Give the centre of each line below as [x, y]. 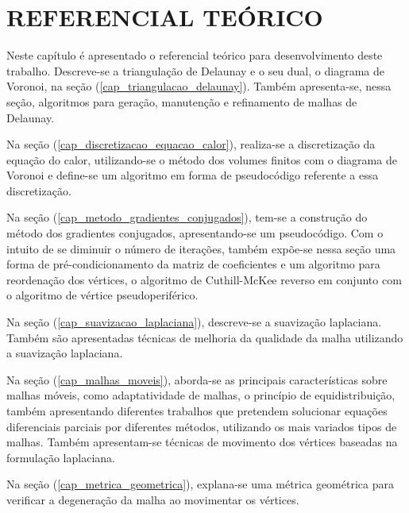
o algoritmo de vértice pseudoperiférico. [102, 295]
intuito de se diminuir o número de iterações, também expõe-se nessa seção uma [201, 248]
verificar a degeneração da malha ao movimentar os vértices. [153, 499]
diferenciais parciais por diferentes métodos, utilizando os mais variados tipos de [202, 426]
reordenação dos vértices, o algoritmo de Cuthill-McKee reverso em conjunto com [204, 279]
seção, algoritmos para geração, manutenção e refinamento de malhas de [182, 101]
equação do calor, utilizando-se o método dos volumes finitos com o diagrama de [202, 159]
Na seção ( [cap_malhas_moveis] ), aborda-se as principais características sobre [197, 379]
